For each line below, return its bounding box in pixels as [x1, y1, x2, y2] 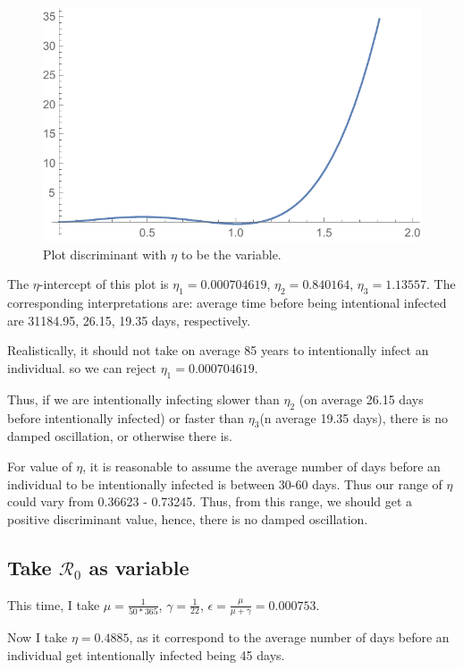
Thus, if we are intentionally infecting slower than [7, 389, 280, 408]
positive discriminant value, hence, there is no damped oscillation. [7, 509, 368, 528]
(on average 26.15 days [299, 389, 424, 408]
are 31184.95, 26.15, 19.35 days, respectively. [7, 310, 251, 329]
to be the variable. [181, 244, 282, 263]
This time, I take [7, 595, 100, 614]
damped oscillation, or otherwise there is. [7, 427, 232, 445]
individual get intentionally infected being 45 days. [7, 645, 285, 664]
